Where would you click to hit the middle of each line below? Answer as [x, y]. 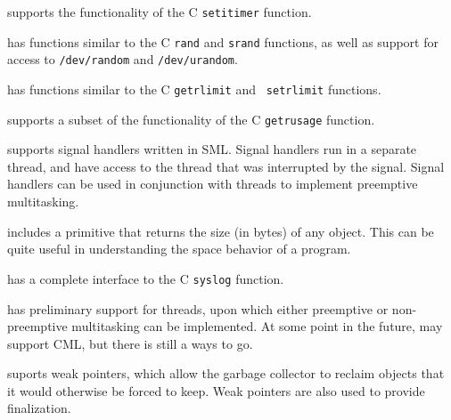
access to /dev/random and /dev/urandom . [123, 59]
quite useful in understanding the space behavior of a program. [179, 249]
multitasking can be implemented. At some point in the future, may [257, 326]
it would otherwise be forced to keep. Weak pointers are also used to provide [216, 390]
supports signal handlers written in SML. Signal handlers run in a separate [212, 149]
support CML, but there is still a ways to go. [130, 343]
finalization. [39, 408]
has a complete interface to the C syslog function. [146, 278]
